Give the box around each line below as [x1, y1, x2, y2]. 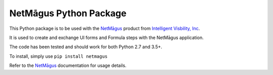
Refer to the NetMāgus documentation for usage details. [9, 62, 126, 68]
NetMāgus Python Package [9, 8, 126, 19]
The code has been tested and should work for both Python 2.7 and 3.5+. [9, 44, 163, 50]
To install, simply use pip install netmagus [9, 53, 108, 59]
